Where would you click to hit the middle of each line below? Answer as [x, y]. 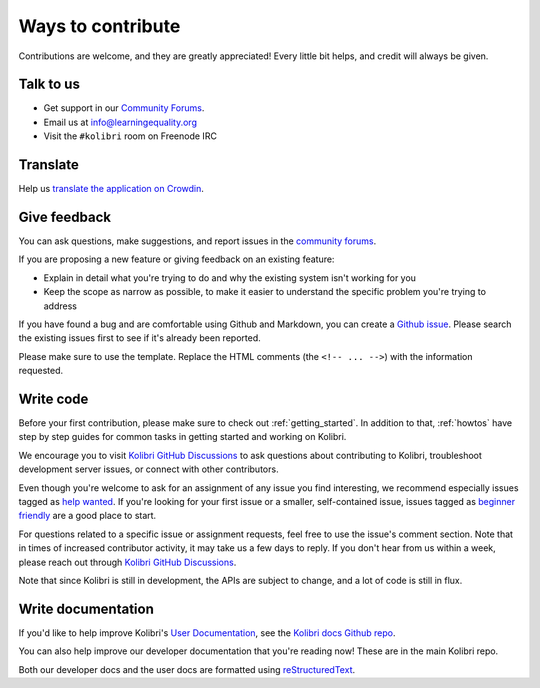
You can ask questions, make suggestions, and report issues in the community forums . [197, 241]
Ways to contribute [99, 26]
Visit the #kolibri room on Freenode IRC [130, 136]
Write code [53, 398]
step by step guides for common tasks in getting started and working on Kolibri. [182, 437]
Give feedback [65, 216]
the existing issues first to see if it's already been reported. [139, 338]
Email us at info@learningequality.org [120, 122]
